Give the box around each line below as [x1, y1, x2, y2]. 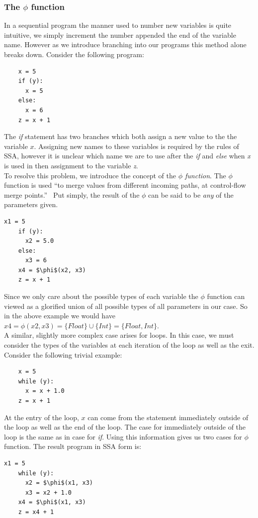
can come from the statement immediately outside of [87, 412, 249, 422]
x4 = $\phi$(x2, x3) [18, 266, 86, 274]
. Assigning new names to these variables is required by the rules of [34, 141, 239, 151]
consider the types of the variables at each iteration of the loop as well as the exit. [4, 340, 255, 350]
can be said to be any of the [148, 189, 234, 200]
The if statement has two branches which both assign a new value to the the [4, 131, 237, 142]
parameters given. [4, 199, 58, 210]
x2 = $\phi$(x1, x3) [25, 479, 93, 487]
